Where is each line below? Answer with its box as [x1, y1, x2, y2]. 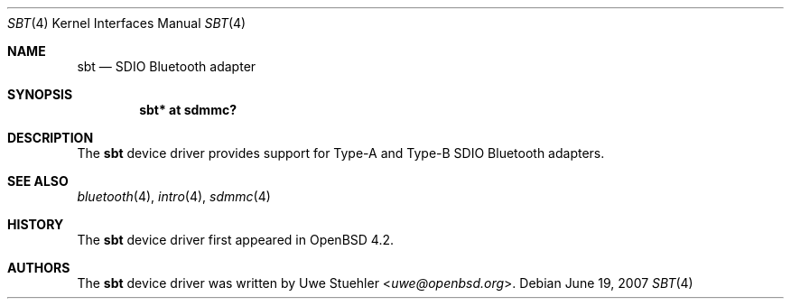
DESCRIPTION [7, 130, 94, 145]
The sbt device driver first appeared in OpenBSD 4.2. [77, 232, 394, 247]
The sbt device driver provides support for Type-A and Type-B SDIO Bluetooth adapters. [77, 145, 605, 161]
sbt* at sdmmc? [139, 102, 237, 117]
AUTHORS [7, 260, 70, 275]
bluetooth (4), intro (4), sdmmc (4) [77, 189, 271, 204]
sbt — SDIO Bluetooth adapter [77, 59, 256, 74]
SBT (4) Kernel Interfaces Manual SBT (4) [7, 15, 247, 31]
